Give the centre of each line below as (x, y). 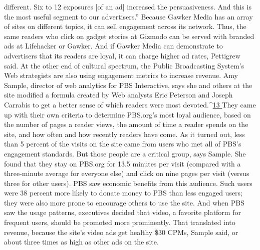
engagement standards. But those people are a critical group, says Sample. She (125, 153)
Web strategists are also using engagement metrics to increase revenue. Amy (121, 75)
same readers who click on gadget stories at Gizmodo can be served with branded (129, 36)
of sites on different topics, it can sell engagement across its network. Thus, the (125, 26)
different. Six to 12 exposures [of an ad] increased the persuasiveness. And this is (128, 6)
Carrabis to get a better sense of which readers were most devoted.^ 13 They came (130, 104)
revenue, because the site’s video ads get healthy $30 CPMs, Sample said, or (121, 232)
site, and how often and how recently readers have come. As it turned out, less (124, 134)
